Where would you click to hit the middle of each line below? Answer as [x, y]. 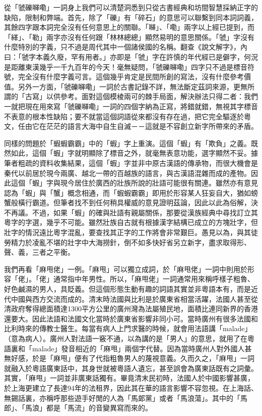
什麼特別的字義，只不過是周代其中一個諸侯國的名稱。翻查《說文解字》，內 [126, 47]
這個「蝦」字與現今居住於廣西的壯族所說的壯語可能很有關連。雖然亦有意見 [134, 183]
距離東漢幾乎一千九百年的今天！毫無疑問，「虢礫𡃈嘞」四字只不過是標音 [129, 66]
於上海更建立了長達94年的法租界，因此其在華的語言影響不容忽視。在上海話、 [131, 387]
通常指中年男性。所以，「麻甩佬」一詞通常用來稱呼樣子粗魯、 [154, 279]
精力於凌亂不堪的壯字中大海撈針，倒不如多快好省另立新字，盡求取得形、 [131, 242]
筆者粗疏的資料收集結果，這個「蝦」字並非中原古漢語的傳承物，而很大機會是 [131, 163]
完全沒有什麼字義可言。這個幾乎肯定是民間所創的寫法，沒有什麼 [124, 77]
